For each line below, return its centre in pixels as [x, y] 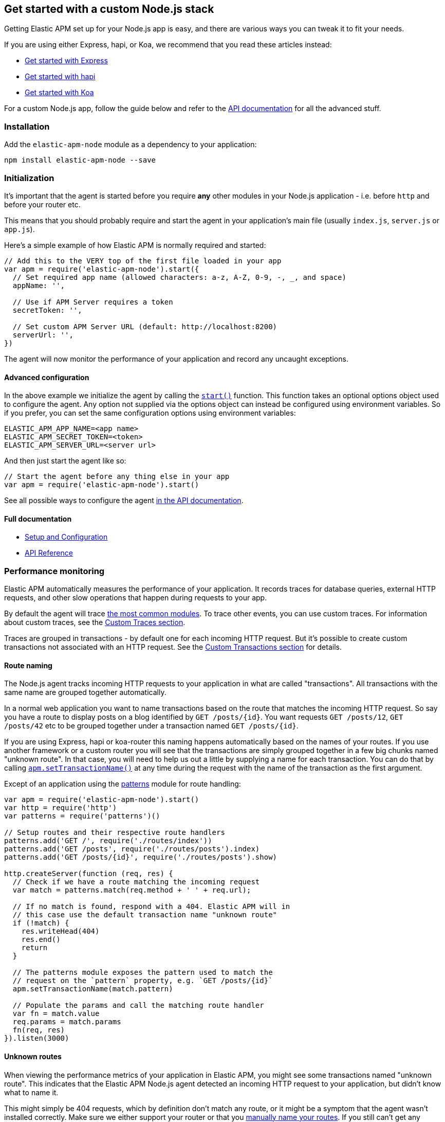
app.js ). [20, 229]
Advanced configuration [47, 377]
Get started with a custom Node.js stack [109, 9]
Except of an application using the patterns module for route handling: [123, 784]
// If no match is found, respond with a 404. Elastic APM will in [151, 907]
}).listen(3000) [37, 1038]
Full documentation [38, 519]
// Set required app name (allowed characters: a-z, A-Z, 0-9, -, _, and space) [179, 277]
